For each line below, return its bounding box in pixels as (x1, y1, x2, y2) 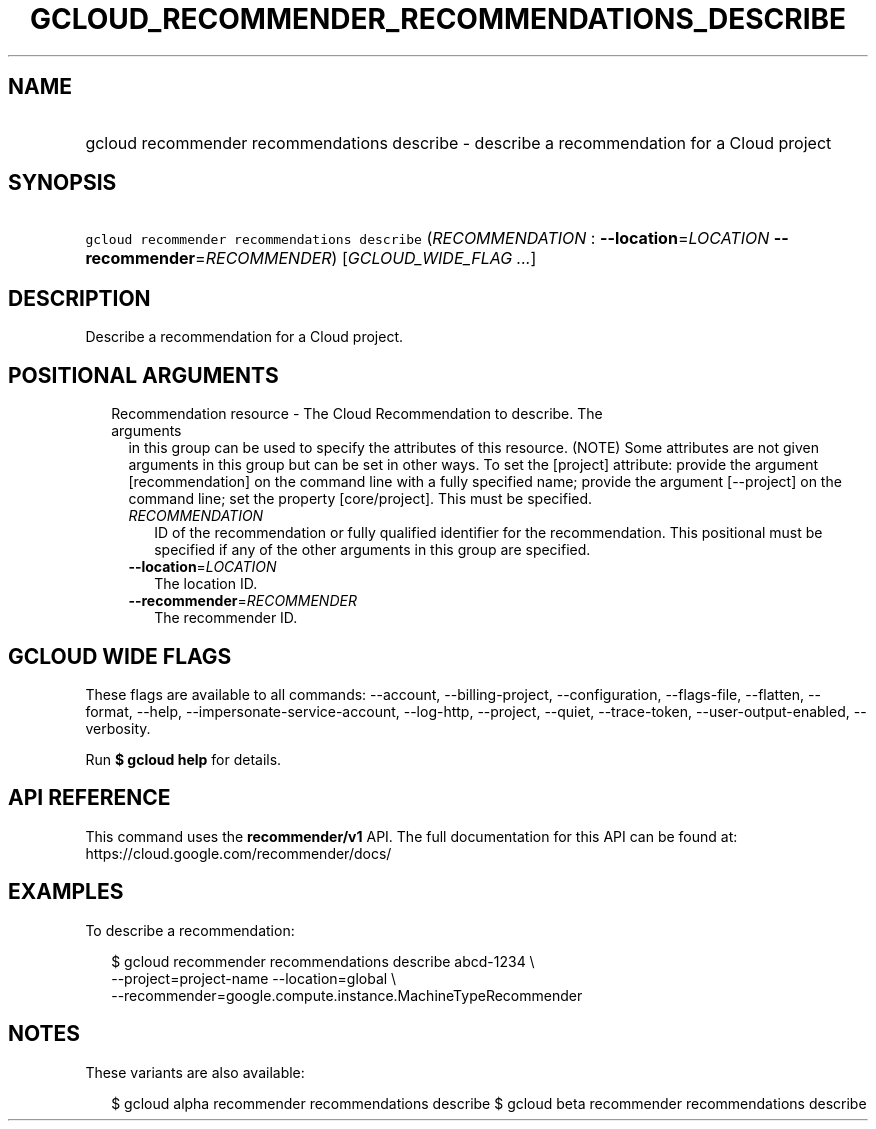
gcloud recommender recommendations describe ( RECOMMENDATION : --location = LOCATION (85, 228, 770, 249)
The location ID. (154, 575, 258, 593)
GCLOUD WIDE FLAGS (8, 643, 232, 669)
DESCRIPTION (8, 285, 151, 311)
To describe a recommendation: (85, 921, 295, 939)
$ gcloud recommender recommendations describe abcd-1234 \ (111, 952, 535, 970)
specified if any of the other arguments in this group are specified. (154, 541, 591, 559)
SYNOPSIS (8, 170, 117, 196)
